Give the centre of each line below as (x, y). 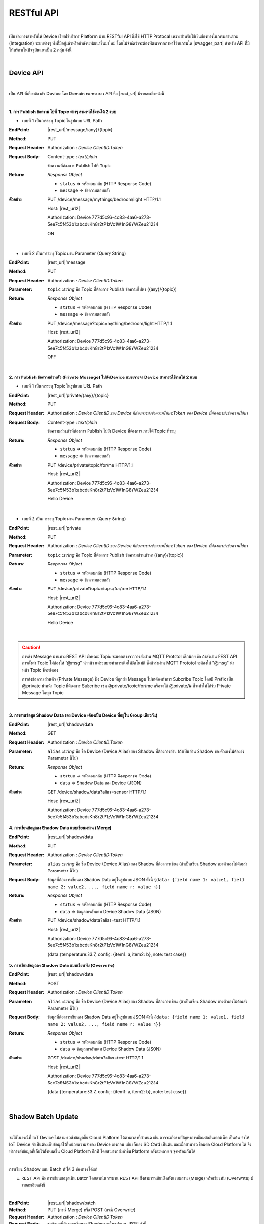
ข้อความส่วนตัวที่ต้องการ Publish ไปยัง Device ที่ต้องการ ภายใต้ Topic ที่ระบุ (111, 431)
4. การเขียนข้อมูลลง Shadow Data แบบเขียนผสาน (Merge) (60, 828)
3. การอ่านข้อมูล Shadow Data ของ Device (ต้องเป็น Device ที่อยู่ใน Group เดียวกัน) (83, 715)
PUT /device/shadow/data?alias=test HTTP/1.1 (94, 920)
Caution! (31, 647)
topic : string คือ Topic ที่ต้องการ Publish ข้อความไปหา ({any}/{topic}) (112, 289)
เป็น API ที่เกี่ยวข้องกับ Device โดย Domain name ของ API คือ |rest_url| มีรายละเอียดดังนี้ (87, 94)
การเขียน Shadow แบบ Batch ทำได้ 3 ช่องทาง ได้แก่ (53, 1169)
